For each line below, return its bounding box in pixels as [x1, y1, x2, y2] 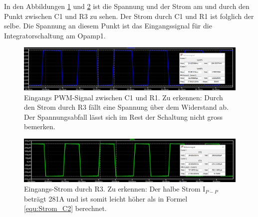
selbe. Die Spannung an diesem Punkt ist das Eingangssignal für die [4, 20, 212, 31]
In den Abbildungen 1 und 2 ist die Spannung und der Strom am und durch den [4, 1, 250, 11]
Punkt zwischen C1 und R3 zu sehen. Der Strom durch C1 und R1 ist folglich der [4, 10, 254, 21]
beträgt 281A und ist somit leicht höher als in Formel [24, 193, 188, 204]
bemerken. [24, 121, 55, 132]
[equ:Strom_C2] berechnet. [24, 203, 107, 214]
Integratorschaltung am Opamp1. [4, 30, 106, 40]
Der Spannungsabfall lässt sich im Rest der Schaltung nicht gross [24, 111, 223, 122]
